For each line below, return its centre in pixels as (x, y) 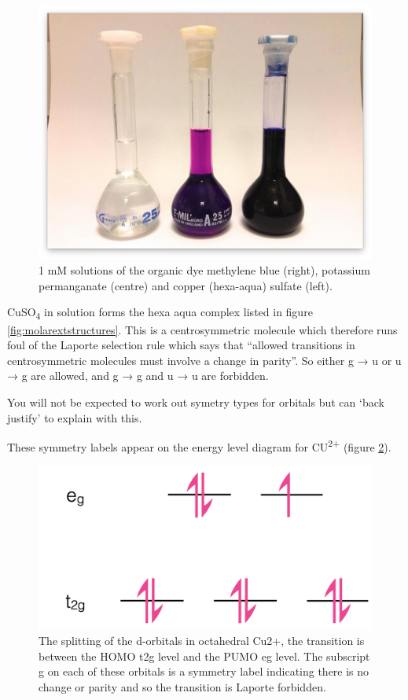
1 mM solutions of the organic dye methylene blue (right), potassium (204, 270)
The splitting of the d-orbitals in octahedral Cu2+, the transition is (202, 641)
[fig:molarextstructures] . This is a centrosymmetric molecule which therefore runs (202, 329)
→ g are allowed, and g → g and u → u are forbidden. (138, 376)
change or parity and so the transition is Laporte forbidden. (182, 687)
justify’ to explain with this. (75, 417)
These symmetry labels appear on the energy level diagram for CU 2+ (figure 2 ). (199, 446)
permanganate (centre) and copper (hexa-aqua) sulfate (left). (186, 285)
